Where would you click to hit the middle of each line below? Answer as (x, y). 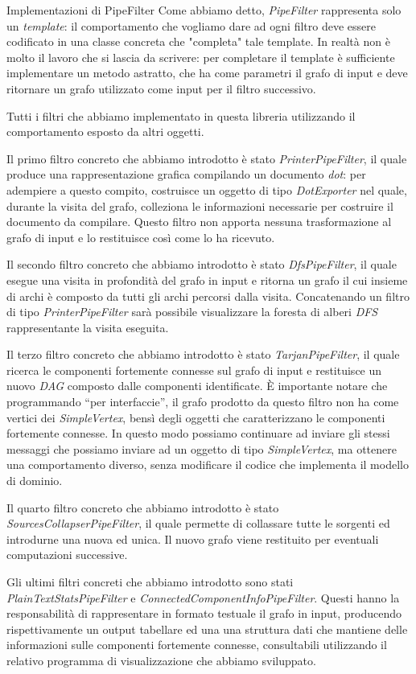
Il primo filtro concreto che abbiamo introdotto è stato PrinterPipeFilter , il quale (207, 158)
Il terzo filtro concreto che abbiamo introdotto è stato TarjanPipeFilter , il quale (203, 354)
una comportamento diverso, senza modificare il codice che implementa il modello (208, 464)
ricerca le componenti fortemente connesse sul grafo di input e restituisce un (194, 370)
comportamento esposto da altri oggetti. (105, 132)
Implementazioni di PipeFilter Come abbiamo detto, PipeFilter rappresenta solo (204, 10)
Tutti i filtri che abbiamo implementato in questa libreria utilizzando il (181, 115)
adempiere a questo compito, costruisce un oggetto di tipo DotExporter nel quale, (207, 189)
